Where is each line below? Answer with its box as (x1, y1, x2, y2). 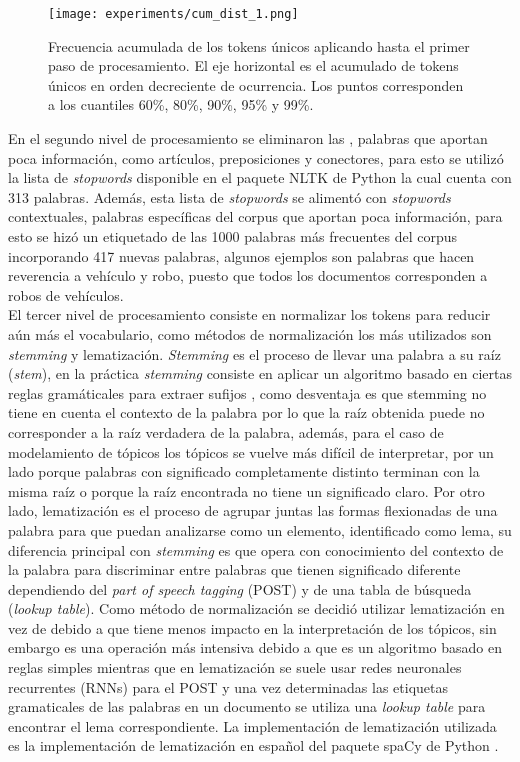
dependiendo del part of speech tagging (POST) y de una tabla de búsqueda (8, 578, 472, 599)
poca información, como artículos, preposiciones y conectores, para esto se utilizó (8, 147, 504, 168)
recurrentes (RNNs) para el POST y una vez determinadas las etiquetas (8, 676, 448, 697)
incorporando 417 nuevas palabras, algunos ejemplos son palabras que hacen (8, 245, 475, 266)
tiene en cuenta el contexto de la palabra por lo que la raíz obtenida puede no (8, 402, 485, 423)
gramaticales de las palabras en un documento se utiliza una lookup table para (8, 696, 486, 717)
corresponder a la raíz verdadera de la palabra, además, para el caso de (8, 421, 444, 442)
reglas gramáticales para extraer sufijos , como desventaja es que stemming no (8, 382, 487, 403)
